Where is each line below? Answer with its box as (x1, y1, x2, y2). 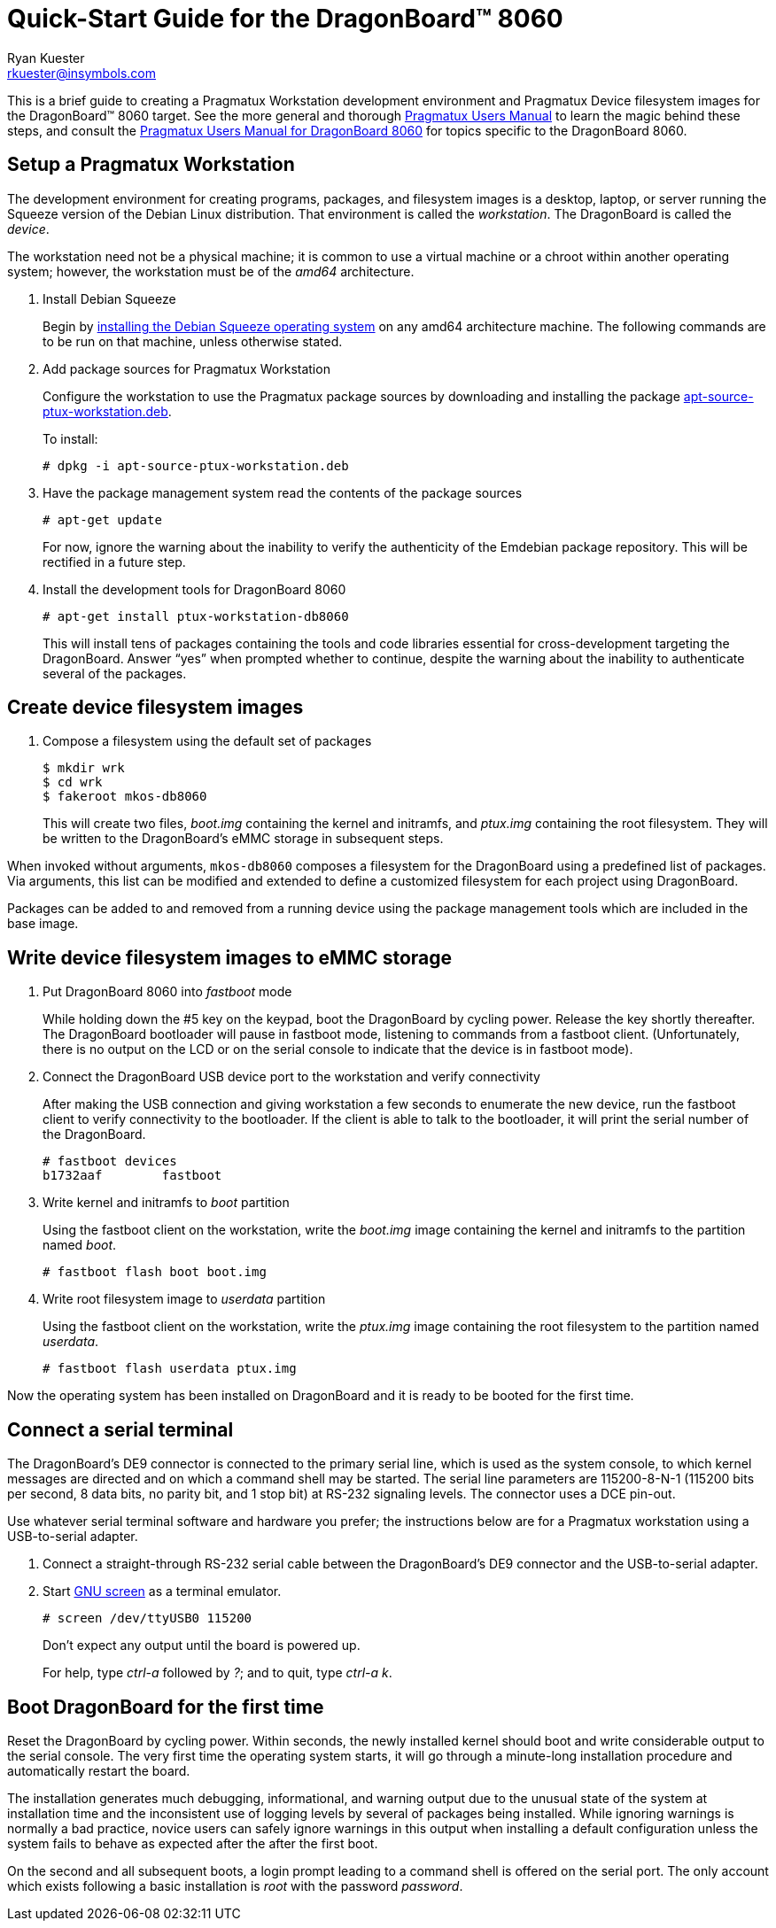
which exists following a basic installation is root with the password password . (7, 1878, 463, 1893)
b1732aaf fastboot (43, 1168, 222, 1183)
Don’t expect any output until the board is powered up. (43, 1638, 361, 1653)
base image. (7, 916, 79, 932)
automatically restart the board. (7, 1762, 190, 1778)
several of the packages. (43, 665, 187, 681)
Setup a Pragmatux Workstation (7, 153, 295, 176)
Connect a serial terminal (7, 1418, 234, 1441)
